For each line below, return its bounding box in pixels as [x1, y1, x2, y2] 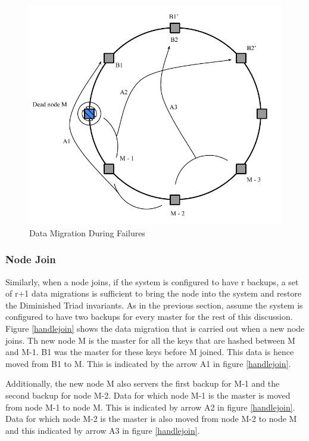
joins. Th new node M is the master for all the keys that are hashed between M [5, 334, 295, 346]
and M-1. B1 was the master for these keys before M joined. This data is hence [5, 346, 294, 358]
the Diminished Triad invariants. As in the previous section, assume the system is [5, 298, 303, 311]
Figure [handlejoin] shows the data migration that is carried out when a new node [5, 322, 305, 335]
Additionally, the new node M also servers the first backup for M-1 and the [5, 377, 280, 390]
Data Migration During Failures [29, 226, 145, 239]
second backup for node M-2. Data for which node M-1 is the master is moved [5, 389, 291, 402]
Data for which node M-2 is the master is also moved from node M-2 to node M [5, 412, 297, 425]
